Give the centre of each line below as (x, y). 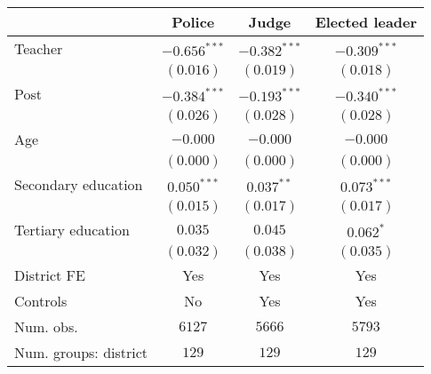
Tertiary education (72, 230)
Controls (41, 301)
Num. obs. (46, 326)
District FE (50, 275)
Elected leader (366, 22)
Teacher (39, 48)
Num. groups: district (81, 352)
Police (193, 22)
